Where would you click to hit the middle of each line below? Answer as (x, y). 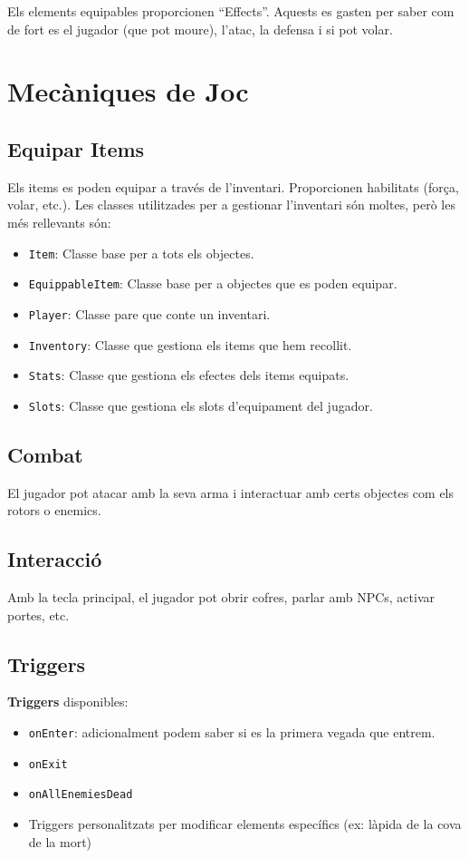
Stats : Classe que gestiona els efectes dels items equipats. (189, 375)
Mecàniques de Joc (128, 91)
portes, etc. (38, 614)
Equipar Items (76, 148)
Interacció (55, 559)
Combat (45, 454)
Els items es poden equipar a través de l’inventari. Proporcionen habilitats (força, (233, 186)
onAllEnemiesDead (81, 795)
